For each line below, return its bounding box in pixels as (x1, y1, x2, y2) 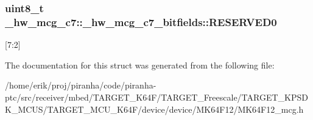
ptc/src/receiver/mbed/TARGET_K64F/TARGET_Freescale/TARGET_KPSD (5, 90, 308, 103)
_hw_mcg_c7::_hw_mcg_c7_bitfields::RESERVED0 (5, 14, 277, 29)
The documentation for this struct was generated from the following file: (5, 58, 275, 71)
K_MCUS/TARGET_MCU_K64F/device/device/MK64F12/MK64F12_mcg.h (5, 102, 304, 115)
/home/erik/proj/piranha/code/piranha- (5, 79, 156, 92)
